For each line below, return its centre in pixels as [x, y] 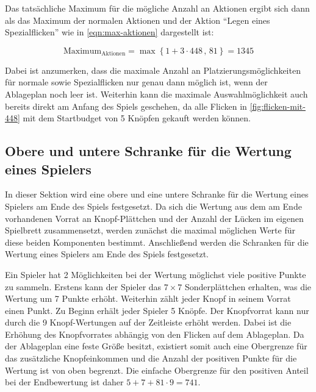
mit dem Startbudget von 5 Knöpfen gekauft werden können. [137, 118]
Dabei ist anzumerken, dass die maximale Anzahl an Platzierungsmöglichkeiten [153, 70]
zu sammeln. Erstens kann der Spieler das [83, 286]
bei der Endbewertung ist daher [64, 382]
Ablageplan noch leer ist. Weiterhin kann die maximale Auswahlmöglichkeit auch [156, 94]
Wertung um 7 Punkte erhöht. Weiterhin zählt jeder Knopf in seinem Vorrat [148, 298]
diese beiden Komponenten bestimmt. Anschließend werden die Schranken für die [157, 242]
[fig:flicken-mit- [278, 106]
